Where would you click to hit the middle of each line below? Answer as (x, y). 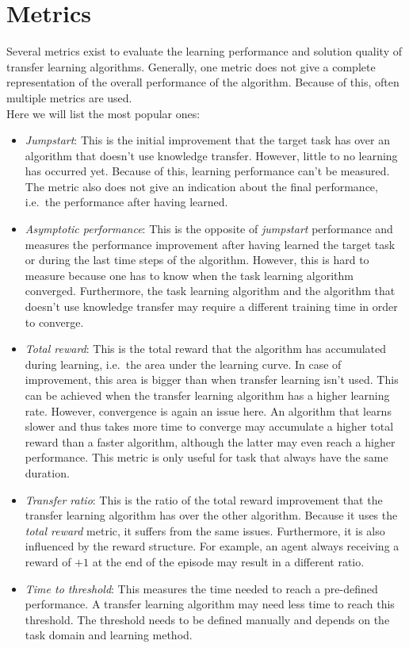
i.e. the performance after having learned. (126, 202)
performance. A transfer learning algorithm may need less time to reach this (210, 604)
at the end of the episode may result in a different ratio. (228, 561)
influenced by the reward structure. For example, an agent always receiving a (212, 546)
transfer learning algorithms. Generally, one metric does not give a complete (191, 66)
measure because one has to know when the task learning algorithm (189, 275)
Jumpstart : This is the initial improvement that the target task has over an (207, 140)
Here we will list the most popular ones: (103, 113)
